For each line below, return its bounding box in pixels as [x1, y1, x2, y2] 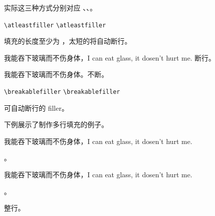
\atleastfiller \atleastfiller [4, 21, 106, 29]
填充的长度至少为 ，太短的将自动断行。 [4, 36, 132, 46]
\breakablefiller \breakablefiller [4, 88, 120, 96]
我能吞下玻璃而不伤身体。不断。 [4, 69, 108, 79]
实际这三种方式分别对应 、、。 [4, 2, 97, 12]
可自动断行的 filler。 [4, 102, 69, 113]
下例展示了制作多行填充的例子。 [4, 119, 108, 130]
